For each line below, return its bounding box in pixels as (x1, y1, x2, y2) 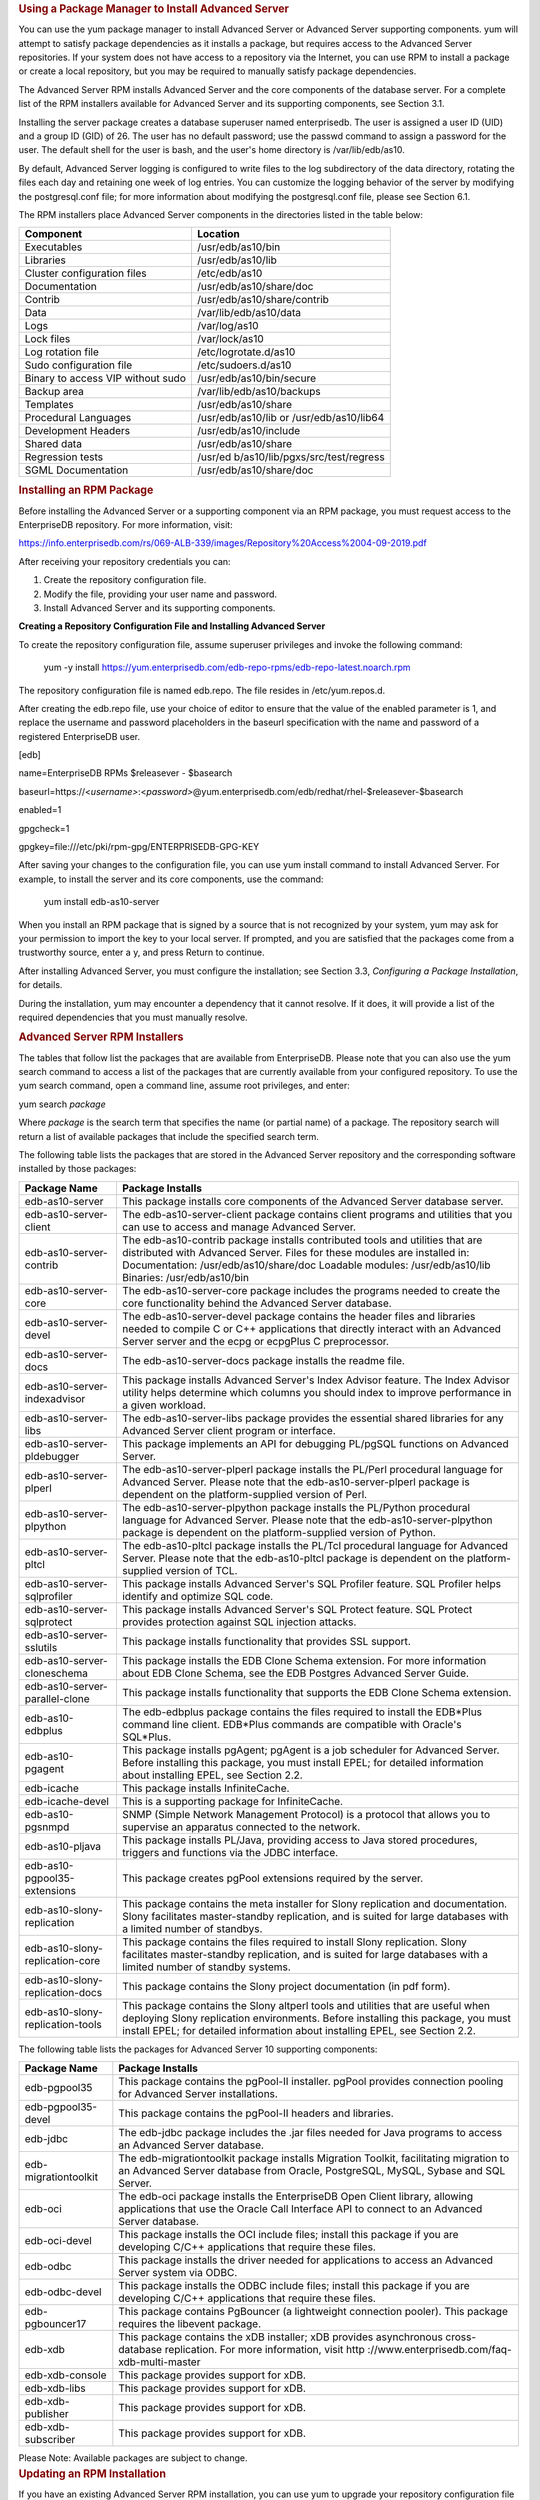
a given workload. (121, 1398, 207, 1412)
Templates (24, 398, 74, 412)
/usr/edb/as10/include (196, 424, 301, 438)
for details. (18, 979, 63, 991)
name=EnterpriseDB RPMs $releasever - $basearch (18, 767, 233, 779)
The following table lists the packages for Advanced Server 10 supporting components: (18, 2043, 378, 2055)
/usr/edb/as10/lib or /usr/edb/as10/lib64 (196, 411, 385, 425)
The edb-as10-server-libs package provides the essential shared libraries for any (121, 1411, 504, 1425)
